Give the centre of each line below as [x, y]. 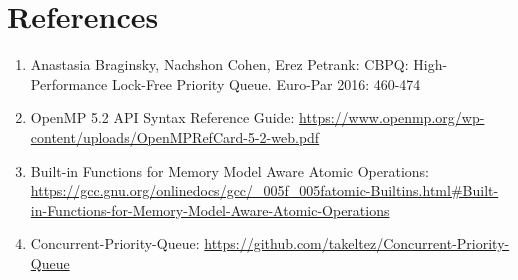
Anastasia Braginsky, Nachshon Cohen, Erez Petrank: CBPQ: [219, 64]
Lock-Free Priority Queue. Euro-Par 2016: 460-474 [266, 83]
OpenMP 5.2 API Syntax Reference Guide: [162, 117]
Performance [69, 83]
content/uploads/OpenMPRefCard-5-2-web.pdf [175, 136]
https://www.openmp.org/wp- [392, 117]
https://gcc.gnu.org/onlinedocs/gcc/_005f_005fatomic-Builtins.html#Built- [264, 190]
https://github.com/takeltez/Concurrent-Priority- [357, 243]
